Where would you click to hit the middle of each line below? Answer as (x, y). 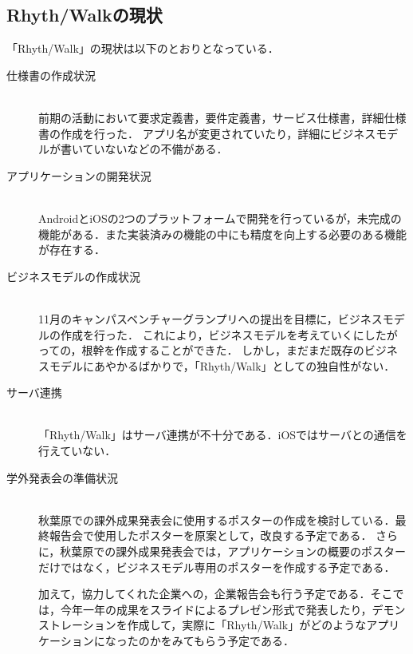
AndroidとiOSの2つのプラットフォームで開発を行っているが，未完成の (220, 218)
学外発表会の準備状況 (62, 477)
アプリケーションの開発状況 (79, 175)
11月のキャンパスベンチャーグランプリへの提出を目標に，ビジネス (210, 318)
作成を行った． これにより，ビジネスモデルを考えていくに (212, 334)
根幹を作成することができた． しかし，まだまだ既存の (223, 350)
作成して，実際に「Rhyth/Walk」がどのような (247, 625)
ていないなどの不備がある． (155, 149)
